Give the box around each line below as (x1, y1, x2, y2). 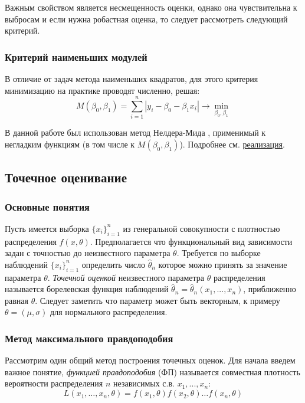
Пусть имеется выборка (5, 222, 89, 234)
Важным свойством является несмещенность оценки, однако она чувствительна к (5, 1, 297, 13)
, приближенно (243, 283, 296, 295)
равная (5, 294, 28, 306)
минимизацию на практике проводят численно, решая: (5, 84, 200, 96)
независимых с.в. (113, 377, 175, 389)
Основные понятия (5, 199, 90, 214)
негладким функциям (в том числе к (5, 137, 135, 150)
